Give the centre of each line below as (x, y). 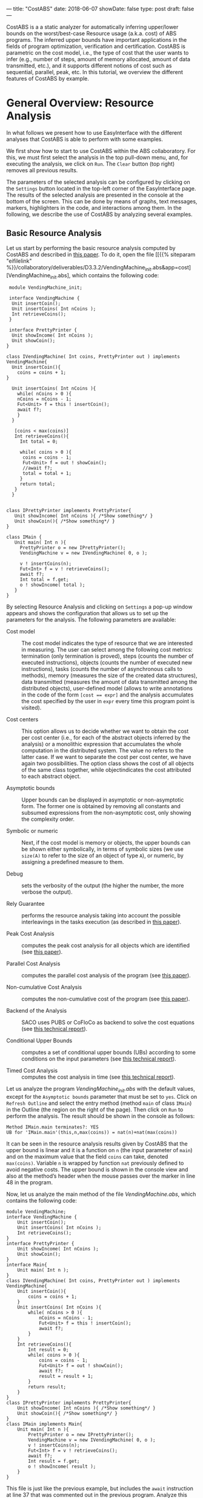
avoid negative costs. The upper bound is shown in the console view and (97, 1170)
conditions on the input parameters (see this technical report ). (99, 1059)
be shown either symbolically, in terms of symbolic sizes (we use (102, 849)
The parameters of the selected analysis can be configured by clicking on (98, 182)
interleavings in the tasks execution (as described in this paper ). (101, 922)
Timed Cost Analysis (32, 1071)
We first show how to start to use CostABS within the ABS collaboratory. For (101, 150)
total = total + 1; (47, 474)
